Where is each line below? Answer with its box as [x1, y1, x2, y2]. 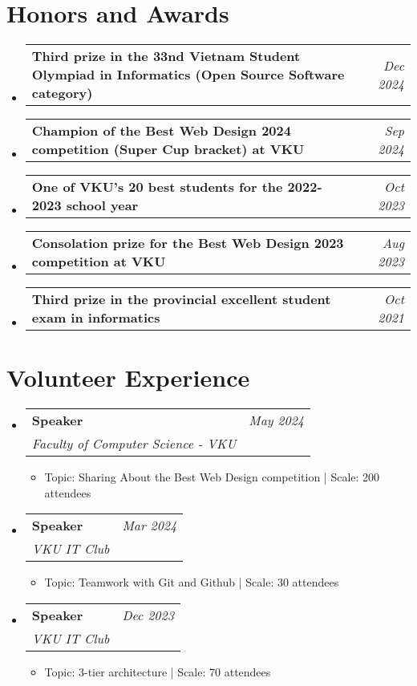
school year [66, 196, 139, 215]
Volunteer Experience [6, 361, 250, 394]
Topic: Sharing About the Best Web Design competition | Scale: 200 [44, 469, 380, 485]
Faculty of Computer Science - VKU [31, 434, 237, 453]
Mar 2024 [122, 516, 177, 535]
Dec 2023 [122, 606, 174, 625]
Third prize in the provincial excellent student [31, 290, 331, 309]
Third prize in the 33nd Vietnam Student [31, 47, 301, 66]
